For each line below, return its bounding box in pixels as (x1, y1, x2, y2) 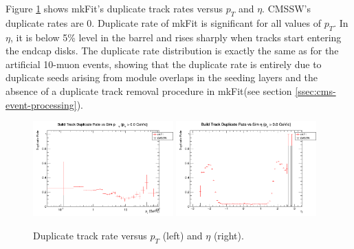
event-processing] (5, 97, 77, 111)
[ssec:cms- (295, 83, 336, 98)
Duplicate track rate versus (33, 228, 147, 242)
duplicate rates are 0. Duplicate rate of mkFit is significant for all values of (5, 15, 321, 30)
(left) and (162, 228, 203, 242)
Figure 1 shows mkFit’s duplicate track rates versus (5, 1, 223, 15)
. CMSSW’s (262, 1, 311, 15)
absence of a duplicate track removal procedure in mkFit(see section (5, 83, 292, 98)
